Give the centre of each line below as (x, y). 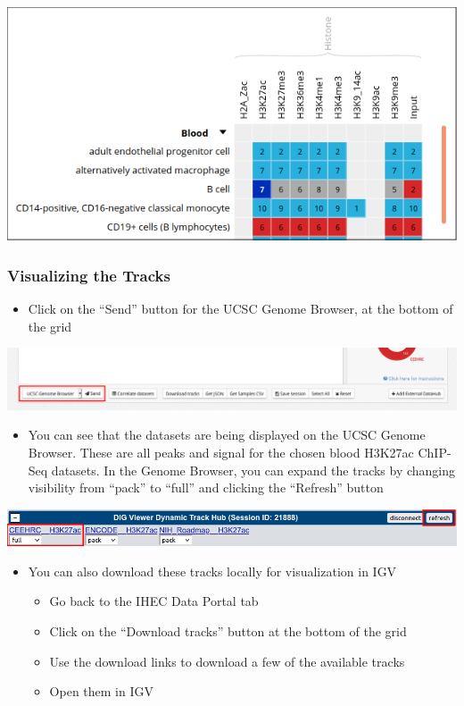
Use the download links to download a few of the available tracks (227, 661)
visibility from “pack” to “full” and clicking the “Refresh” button (206, 487)
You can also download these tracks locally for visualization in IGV (212, 571)
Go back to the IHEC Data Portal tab (154, 601)
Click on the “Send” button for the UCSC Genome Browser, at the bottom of (240, 309)
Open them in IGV (101, 691)
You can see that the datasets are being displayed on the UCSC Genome (227, 435)
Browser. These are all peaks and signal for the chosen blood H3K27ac (221, 452)
